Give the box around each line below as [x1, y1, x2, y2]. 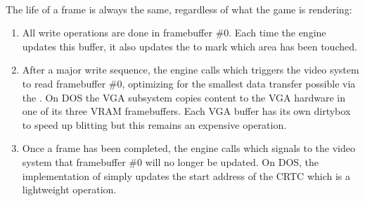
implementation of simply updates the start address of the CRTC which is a [22, 168, 351, 183]
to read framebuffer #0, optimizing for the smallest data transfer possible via [22, 76, 356, 90]
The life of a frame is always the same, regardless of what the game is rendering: [6, 1, 352, 16]
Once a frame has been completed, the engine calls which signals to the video [22, 141, 355, 155]
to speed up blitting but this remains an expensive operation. [22, 117, 287, 132]
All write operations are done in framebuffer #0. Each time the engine [22, 25, 326, 40]
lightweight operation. [22, 182, 117, 197]
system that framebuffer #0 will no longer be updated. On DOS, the [22, 154, 319, 169]
